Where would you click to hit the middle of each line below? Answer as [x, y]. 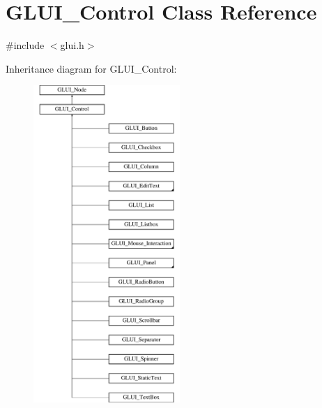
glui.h [72, 45]
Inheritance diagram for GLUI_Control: [91, 68]
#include [25, 45]
